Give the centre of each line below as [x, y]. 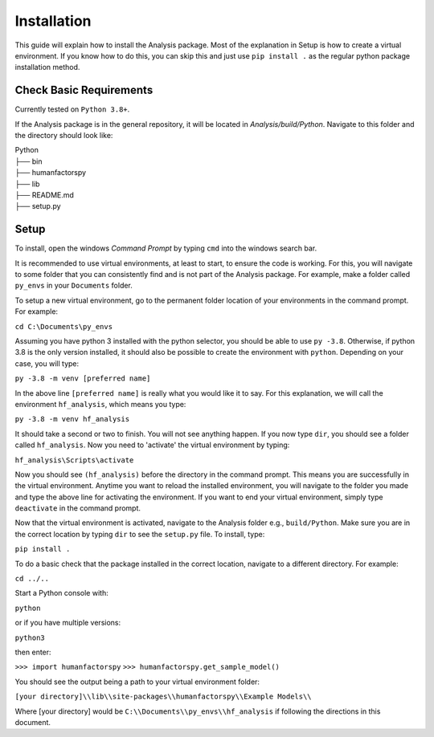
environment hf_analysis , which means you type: [100, 404]
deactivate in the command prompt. [78, 508]
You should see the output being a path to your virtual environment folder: [137, 682]
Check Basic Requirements [84, 90]
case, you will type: [47, 363]
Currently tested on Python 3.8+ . [72, 109]
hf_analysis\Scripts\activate [74, 460]
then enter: [33, 652]
